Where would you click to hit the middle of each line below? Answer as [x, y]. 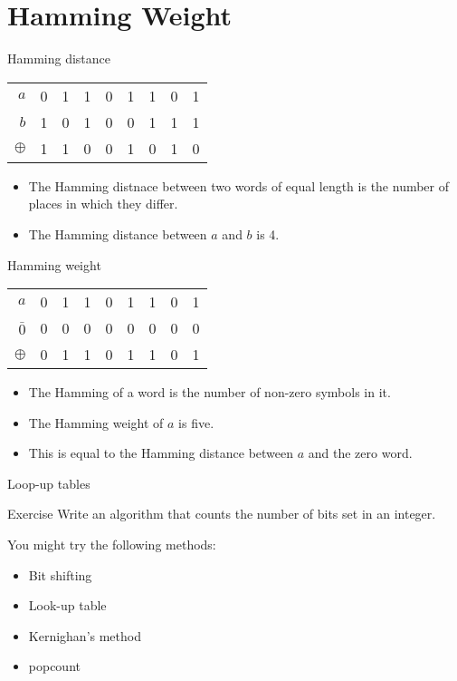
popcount [54, 666]
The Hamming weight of [96, 422]
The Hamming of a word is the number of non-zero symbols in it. [209, 392]
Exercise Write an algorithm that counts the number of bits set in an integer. [222, 514]
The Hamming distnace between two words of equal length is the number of [239, 185]
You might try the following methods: [112, 545]
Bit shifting [60, 574]
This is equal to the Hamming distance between [161, 453]
